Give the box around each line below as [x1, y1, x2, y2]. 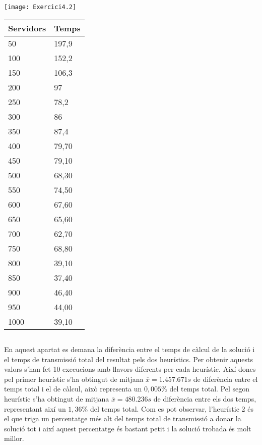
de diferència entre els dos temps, [153, 393, 256, 404]
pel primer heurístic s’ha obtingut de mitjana [4, 373, 144, 384]
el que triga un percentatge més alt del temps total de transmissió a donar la [4, 413, 241, 424]
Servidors [8, 22, 46, 34]
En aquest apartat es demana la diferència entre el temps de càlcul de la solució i [4, 344, 255, 355]
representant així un [4, 403, 66, 414]
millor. [4, 433, 24, 443]
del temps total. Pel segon [169, 383, 250, 394]
